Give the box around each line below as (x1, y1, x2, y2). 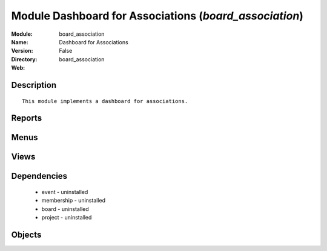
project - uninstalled (41, 214, 92, 221)
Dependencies (11, 171, 68, 181)
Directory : (11, 55, 38, 63)
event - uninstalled (41, 188, 88, 195)
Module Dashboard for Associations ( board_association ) (11, 9, 304, 22)
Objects (11, 229, 42, 239)
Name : (11, 38, 28, 45)
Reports (11, 113, 42, 124)
